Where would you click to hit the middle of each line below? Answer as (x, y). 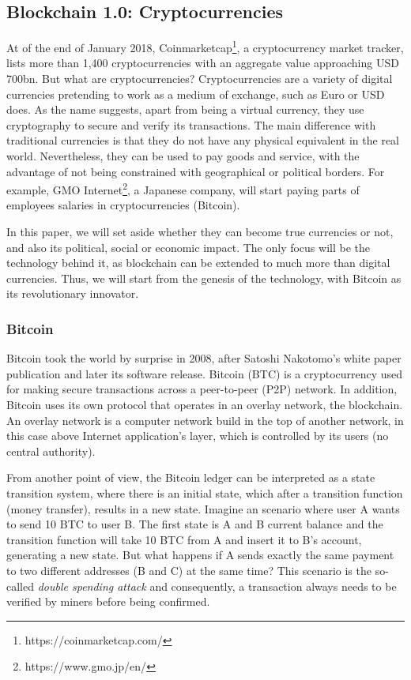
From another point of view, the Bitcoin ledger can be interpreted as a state (191, 477)
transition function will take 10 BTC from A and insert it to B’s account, (184, 539)
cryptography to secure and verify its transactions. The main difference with (191, 124)
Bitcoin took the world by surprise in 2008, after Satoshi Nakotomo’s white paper (204, 358)
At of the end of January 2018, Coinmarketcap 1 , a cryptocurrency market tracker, (205, 46)
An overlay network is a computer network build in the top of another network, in (205, 420)
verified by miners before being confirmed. (108, 601)
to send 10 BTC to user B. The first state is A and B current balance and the (195, 524)
